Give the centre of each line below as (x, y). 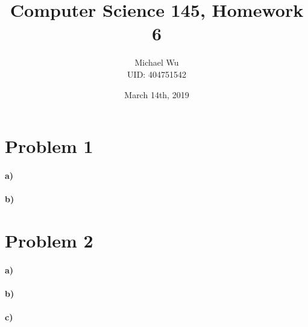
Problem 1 (49, 146)
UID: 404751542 (157, 74)
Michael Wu (157, 62)
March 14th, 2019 (157, 94)
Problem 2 (49, 240)
